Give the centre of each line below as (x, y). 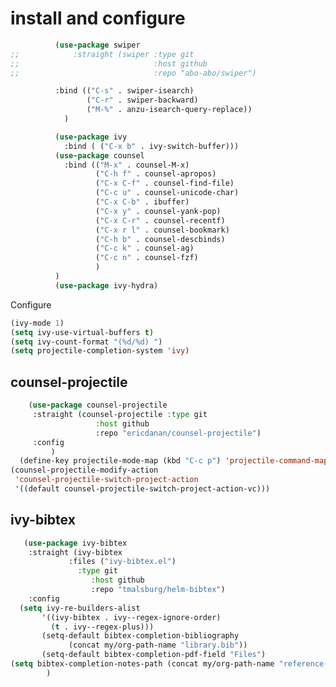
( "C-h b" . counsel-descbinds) (160, 239)
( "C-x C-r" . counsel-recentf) (160, 220)
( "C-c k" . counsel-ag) (145, 248)
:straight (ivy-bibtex (75, 552)
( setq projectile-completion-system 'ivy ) (100, 351)
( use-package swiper (97, 45)
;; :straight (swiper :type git (102, 54)
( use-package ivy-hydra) (106, 285)
